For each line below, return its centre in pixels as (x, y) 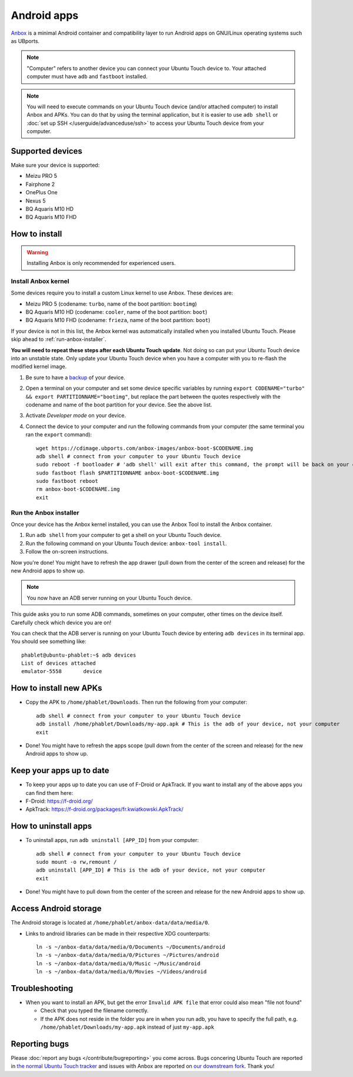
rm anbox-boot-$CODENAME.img (78, 489)
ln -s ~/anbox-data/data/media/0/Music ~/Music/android (118, 963)
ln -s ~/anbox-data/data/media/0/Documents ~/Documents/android (131, 947)
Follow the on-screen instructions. (67, 552)
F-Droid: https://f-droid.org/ (59, 801)
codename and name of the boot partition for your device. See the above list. (119, 405)
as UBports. (25, 41)
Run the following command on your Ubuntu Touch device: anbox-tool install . (126, 543)
